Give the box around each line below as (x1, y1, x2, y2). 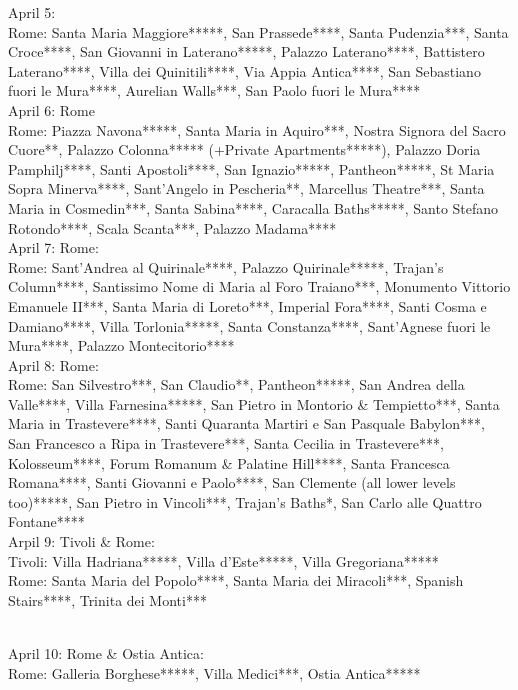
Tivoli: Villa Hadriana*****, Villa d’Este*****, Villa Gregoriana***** (8, 550, 439, 571)
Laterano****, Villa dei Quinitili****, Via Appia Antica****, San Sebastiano (8, 60, 481, 81)
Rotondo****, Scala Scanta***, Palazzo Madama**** (8, 217, 337, 238)
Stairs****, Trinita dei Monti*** (8, 589, 207, 610)
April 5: (8, 2, 56, 22)
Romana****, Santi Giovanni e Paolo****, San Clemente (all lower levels (8, 472, 456, 493)
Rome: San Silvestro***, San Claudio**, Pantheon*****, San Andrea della (8, 374, 465, 395)
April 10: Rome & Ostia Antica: (8, 643, 204, 663)
